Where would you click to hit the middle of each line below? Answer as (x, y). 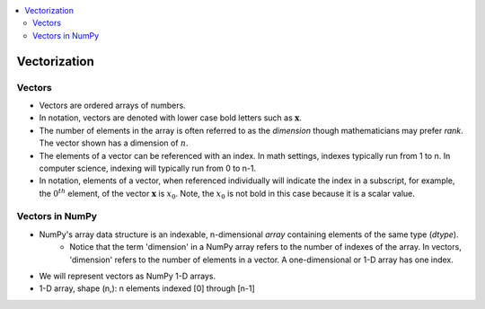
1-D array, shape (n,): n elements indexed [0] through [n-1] (147, 288)
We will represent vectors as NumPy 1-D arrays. (128, 276)
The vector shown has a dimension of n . (114, 143)
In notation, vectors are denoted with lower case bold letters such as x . (171, 118)
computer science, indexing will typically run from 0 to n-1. (148, 168)
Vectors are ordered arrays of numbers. (112, 105)
